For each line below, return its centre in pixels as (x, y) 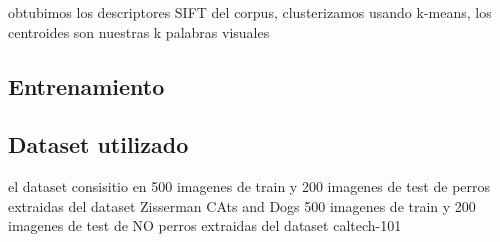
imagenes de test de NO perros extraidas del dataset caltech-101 (205, 225)
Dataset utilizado (98, 144)
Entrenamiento (86, 85)
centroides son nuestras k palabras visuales (139, 31)
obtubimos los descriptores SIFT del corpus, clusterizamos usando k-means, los (250, 12)
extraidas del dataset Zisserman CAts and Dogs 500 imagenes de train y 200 (242, 205)
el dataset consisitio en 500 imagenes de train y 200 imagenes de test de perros (249, 186)
